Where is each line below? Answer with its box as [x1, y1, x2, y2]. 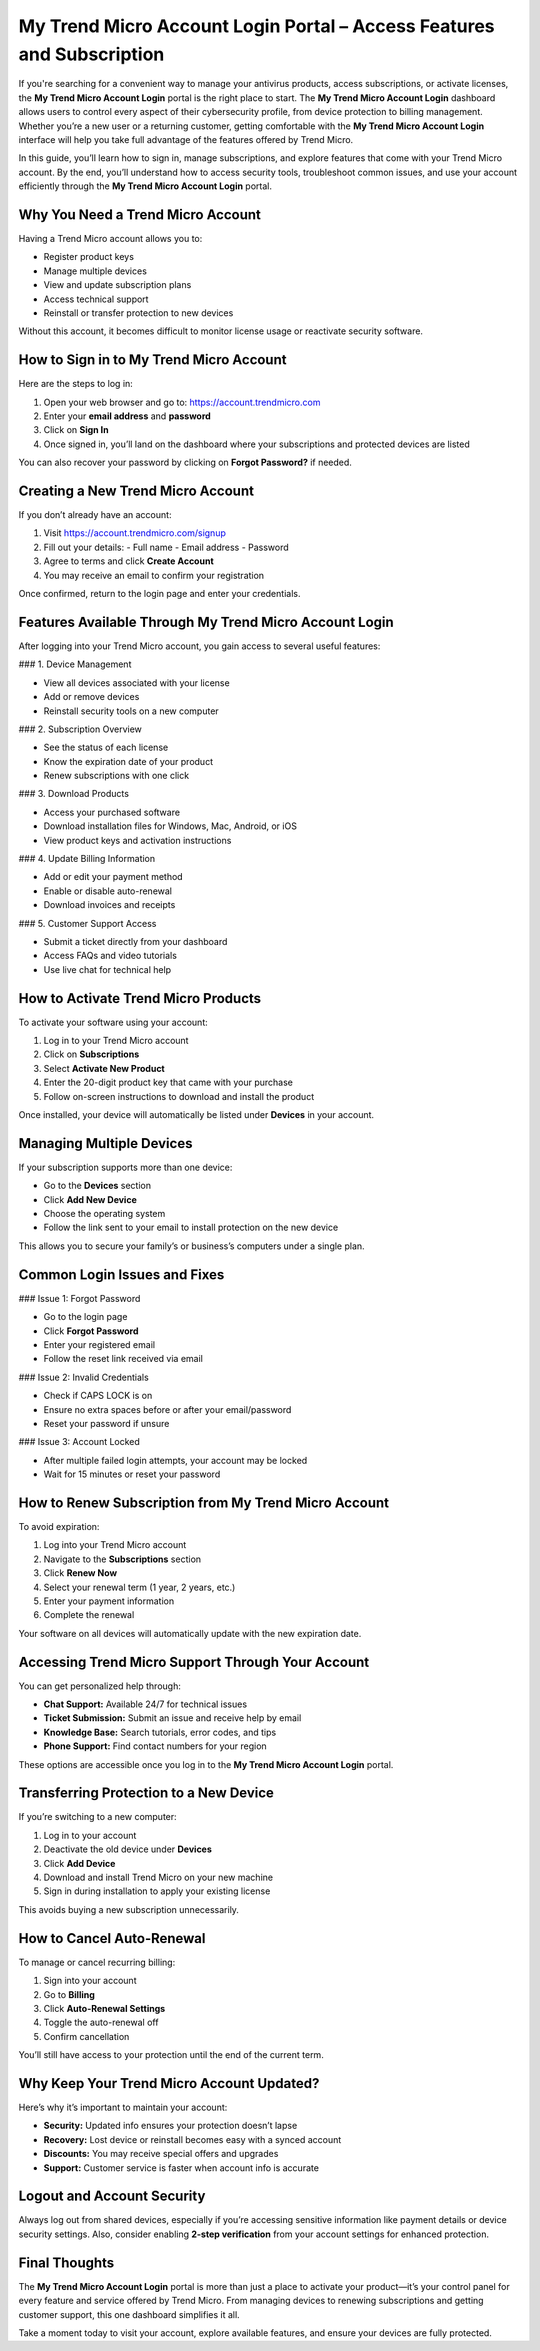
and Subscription [18, 43, 165, 65]
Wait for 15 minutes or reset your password [43, 1468, 221, 1480]
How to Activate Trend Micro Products [18, 990, 262, 1007]
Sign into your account [43, 1975, 137, 1987]
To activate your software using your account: [18, 1016, 209, 1028]
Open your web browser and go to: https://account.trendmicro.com [43, 396, 321, 408]
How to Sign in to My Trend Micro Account [18, 351, 287, 369]
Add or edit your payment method [43, 871, 184, 883]
